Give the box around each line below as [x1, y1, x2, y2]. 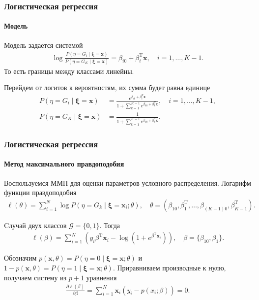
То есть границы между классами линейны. [4, 66, 134, 76]
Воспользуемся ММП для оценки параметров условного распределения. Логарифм [4, 177, 251, 188]
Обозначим [4, 253, 37, 263]
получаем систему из [4, 272, 67, 282]
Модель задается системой [4, 39, 83, 50]
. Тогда [99, 220, 120, 230]
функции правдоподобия [4, 187, 77, 198]
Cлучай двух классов [4, 220, 67, 230]
